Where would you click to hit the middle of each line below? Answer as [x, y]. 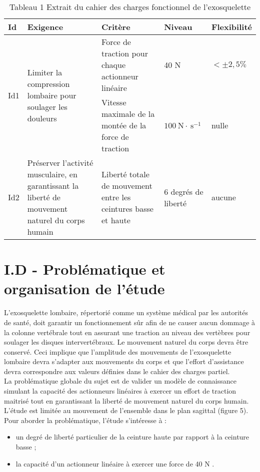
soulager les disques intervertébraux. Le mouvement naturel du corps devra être [126, 342]
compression [48, 83]
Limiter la [45, 72]
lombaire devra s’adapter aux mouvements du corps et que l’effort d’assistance [124, 361]
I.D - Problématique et [85, 269]
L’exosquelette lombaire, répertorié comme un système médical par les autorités [126, 312]
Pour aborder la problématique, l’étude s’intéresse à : [85, 420]
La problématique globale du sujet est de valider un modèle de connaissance [120, 381]
